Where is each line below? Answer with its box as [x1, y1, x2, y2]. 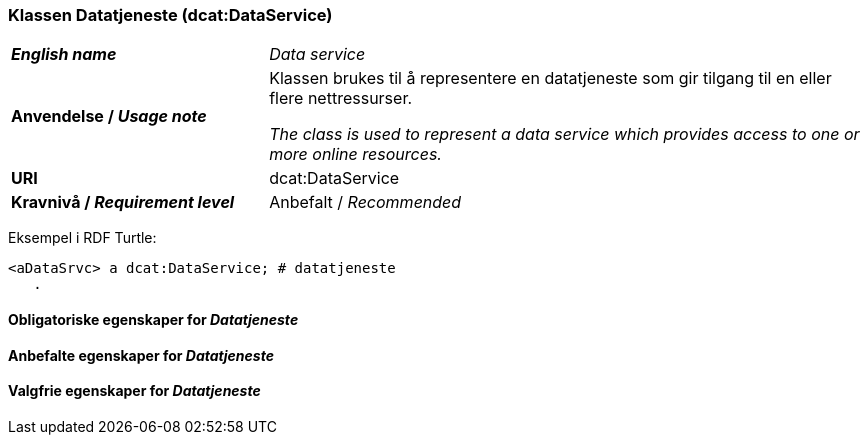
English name [11, 44, 117, 65]
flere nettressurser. [269, 88, 413, 109]
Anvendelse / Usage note [11, 106, 207, 127]
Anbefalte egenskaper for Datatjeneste [8, 346, 274, 364]
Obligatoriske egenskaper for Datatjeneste [8, 310, 299, 328]
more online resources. [269, 144, 442, 165]
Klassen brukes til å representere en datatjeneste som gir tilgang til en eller [269, 68, 832, 89]
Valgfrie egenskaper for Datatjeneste [8, 382, 261, 400]
